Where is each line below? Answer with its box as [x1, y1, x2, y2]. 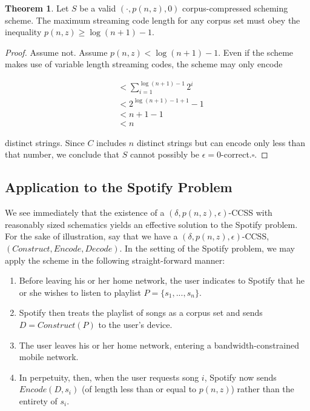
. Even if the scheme [218, 45, 294, 58]
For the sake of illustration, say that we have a [5, 230, 178, 242]
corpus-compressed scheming [182, 2, 288, 14]
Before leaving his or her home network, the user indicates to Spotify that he [19, 274, 305, 287]
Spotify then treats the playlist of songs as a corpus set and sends [19, 306, 263, 319]
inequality [5, 25, 42, 38]
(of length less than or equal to [81, 383, 197, 395]
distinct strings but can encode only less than [136, 136, 305, 149]
